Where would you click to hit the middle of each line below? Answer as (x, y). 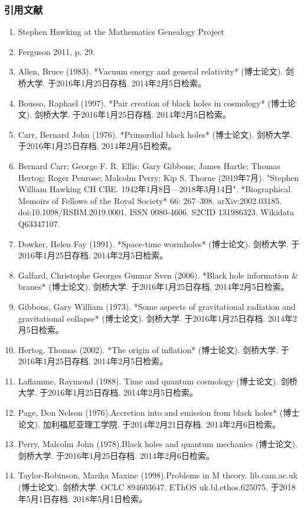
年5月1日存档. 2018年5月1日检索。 (83, 498)
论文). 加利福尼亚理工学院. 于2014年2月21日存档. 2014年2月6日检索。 (149, 424)
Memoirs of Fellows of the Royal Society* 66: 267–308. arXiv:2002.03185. (150, 200)
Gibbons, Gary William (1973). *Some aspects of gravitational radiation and (157, 306)
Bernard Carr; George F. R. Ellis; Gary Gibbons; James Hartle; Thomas (149, 165)
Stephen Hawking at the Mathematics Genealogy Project (121, 32)
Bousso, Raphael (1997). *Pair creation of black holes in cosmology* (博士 (153, 103)
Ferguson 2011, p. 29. (57, 51)
